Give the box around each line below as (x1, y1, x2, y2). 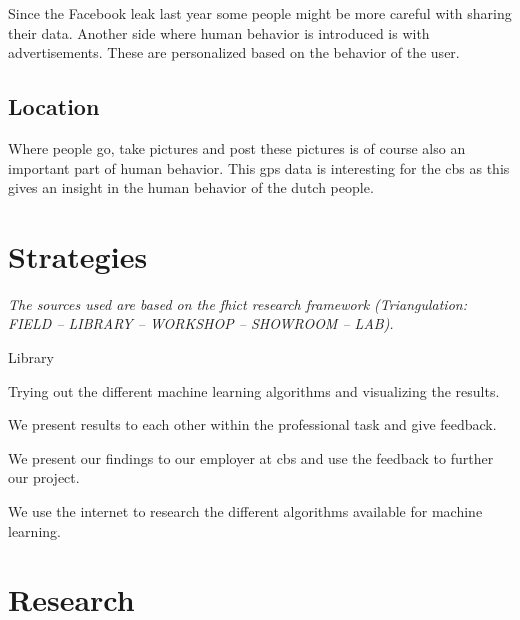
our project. (8, 467, 80, 488)
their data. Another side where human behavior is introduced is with (8, 22, 430, 43)
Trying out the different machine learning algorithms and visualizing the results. (8, 380, 500, 401)
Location (8, 91, 100, 122)
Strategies (8, 235, 148, 276)
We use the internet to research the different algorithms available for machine (8, 501, 483, 522)
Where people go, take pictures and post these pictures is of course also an (8, 137, 466, 158)
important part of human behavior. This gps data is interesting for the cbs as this (8, 157, 510, 178)
